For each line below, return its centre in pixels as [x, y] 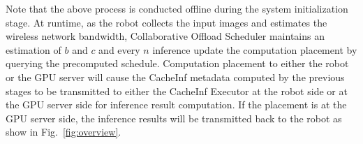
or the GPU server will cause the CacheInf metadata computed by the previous [175, 77]
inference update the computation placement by [255, 49]
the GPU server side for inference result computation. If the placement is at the [176, 105]
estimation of [34, 49]
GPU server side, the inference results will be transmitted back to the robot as [174, 118]
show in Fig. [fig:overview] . [64, 132]
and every [119, 49]
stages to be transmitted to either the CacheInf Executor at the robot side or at [177, 91]
